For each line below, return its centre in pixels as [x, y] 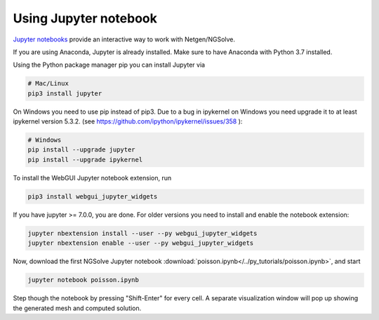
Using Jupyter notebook [85, 18]
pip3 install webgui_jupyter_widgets [93, 196]
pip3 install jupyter [65, 93]
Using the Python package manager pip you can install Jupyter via [109, 65]
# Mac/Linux [48, 84]
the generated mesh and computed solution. [77, 308]
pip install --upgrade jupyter [82, 150]
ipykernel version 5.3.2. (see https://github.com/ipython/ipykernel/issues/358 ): [128, 121]
